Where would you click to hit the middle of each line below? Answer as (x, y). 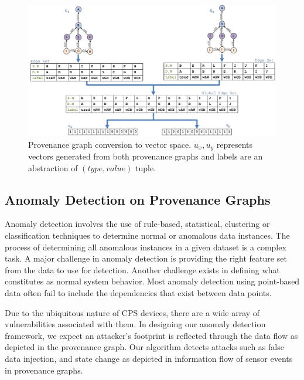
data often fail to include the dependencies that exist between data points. (138, 293)
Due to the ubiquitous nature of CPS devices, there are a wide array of (132, 312)
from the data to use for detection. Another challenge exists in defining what (142, 269)
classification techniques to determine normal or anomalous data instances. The (147, 235)
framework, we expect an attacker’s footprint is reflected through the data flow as (151, 335)
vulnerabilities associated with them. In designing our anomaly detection (135, 324)
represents (235, 144)
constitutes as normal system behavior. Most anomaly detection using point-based (152, 281)
